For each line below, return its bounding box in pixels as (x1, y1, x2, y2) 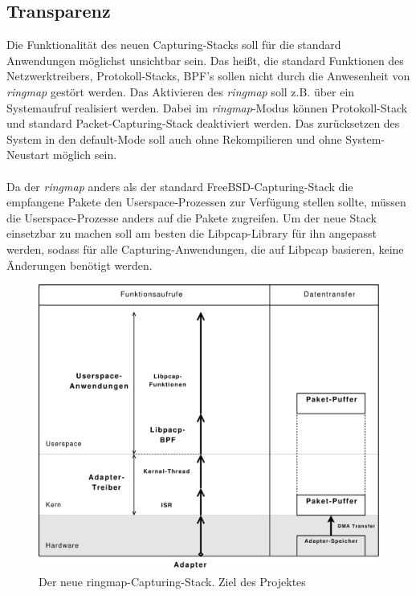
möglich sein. (53, 146, 117, 163)
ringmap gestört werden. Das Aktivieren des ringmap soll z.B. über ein (6, 83, 355, 100)
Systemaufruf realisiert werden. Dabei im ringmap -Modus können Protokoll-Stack (6, 99, 408, 116)
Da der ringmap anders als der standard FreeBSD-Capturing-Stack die (6, 177, 353, 194)
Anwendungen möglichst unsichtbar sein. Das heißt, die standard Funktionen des (6, 51, 404, 68)
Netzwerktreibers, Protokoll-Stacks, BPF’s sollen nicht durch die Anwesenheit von (6, 67, 410, 84)
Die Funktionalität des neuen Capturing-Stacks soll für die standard (6, 36, 341, 53)
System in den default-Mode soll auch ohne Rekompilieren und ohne (6, 130, 342, 147)
